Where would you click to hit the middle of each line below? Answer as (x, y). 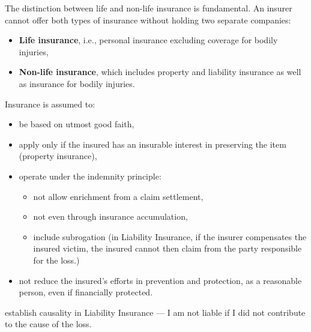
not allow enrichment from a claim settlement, (118, 196)
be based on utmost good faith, (77, 124)
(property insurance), (58, 156)
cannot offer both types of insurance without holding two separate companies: (148, 20)
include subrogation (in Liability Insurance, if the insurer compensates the (170, 236)
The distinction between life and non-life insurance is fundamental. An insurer (149, 8)
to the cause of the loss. (48, 324)
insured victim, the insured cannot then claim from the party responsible (168, 248)
